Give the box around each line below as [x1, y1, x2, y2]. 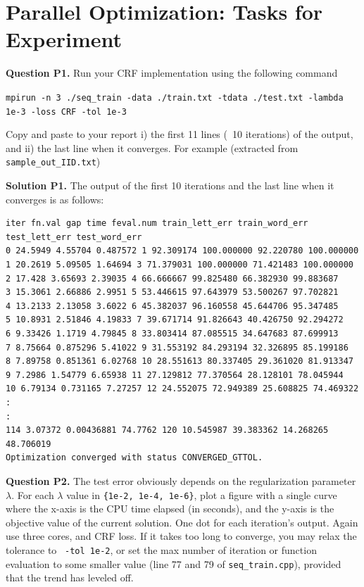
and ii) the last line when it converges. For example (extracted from [6, 140, 299, 155]
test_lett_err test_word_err [6, 232, 142, 242]
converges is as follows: [6, 191, 104, 206]
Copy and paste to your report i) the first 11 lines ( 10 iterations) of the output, [6, 127, 353, 141]
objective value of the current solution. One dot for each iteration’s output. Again [6, 515, 358, 529]
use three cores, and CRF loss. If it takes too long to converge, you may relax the [6, 529, 357, 543]
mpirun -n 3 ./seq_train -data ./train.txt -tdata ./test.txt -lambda [6, 92, 344, 103]
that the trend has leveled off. [6, 570, 134, 585]
